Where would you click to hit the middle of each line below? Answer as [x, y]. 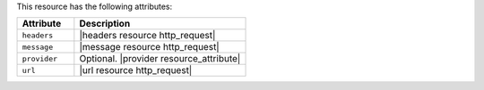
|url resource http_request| [136, 70]
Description [105, 24]
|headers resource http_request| [147, 36]
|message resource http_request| [149, 47]
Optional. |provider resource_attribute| [160, 59]
